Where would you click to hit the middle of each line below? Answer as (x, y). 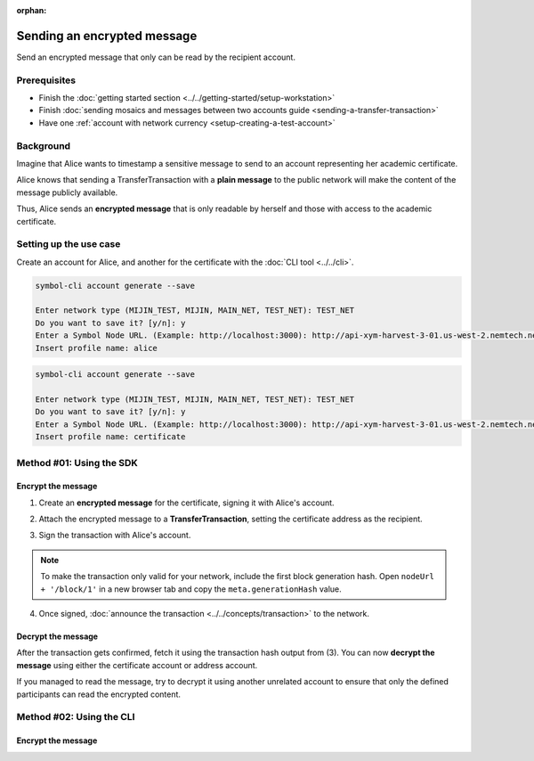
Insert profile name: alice (96, 348)
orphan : (32, 10)
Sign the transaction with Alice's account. (115, 536)
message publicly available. (67, 192)
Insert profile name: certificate (110, 437)
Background (44, 145)
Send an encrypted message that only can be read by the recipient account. (156, 57)
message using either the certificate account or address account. (137, 665)
